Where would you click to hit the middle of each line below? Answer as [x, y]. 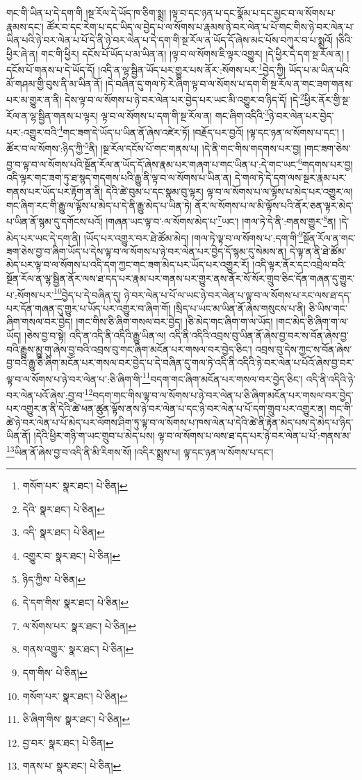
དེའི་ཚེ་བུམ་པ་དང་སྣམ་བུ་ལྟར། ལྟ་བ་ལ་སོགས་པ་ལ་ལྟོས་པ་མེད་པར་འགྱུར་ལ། [229, 192]
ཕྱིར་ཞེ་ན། [22, 53]
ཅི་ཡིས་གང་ [328, 308]
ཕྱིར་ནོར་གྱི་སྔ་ [327, 99]
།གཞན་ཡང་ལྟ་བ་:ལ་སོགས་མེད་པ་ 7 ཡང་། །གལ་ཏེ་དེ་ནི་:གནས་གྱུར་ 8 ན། [221, 220]
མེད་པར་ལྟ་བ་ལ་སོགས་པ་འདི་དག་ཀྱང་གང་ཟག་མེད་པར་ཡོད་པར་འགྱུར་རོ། [128, 265]
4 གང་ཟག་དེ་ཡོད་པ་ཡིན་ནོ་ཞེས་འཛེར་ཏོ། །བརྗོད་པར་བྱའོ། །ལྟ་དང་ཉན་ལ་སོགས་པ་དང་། [199, 131]
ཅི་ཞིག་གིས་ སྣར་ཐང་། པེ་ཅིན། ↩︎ [76, 719]
